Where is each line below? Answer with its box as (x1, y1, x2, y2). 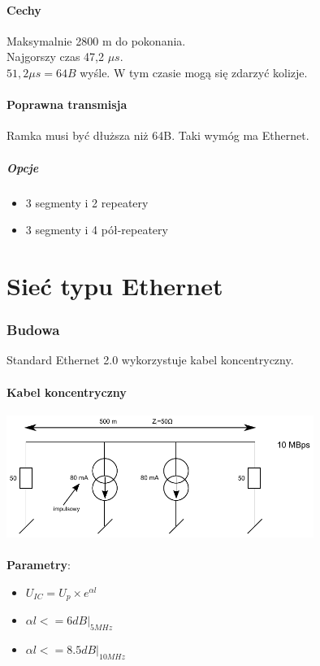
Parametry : (6, 556, 71, 573)
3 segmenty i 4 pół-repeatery (25, 221, 168, 238)
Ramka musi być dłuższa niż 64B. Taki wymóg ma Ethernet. (6, 127, 309, 144)
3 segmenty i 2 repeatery (25, 194, 149, 211)
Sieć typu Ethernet (6, 268, 223, 302)
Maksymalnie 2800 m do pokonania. (6, 32, 186, 49)
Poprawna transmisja (6, 96, 128, 113)
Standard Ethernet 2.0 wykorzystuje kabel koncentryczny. (6, 351, 294, 368)
